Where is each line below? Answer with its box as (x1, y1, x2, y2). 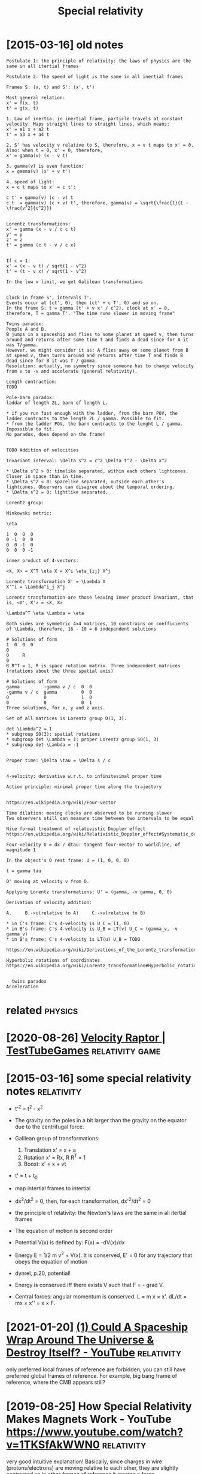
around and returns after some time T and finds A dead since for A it (6, 337, 188, 343)
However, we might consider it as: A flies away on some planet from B (6, 347, 188, 353)
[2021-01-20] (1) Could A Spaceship (6, 1320, 188, 1334)
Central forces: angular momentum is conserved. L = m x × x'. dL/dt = (14, 1292, 187, 1300)
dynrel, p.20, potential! (14, 1270, 71, 1277)
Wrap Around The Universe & (6, 1333, 154, 1347)
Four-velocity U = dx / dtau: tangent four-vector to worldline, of (6, 842, 181, 848)
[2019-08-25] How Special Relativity (6, 1399, 193, 1413)
